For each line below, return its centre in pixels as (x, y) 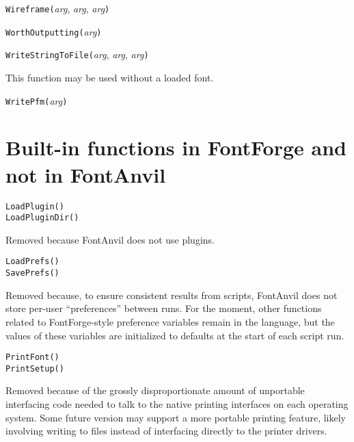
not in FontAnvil (86, 174)
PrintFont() (32, 357)
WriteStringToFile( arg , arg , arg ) (77, 54)
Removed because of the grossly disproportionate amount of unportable (155, 390)
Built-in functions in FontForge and (176, 147)
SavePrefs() (32, 273)
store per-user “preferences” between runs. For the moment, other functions (164, 308)
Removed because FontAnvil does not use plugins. (110, 239)
